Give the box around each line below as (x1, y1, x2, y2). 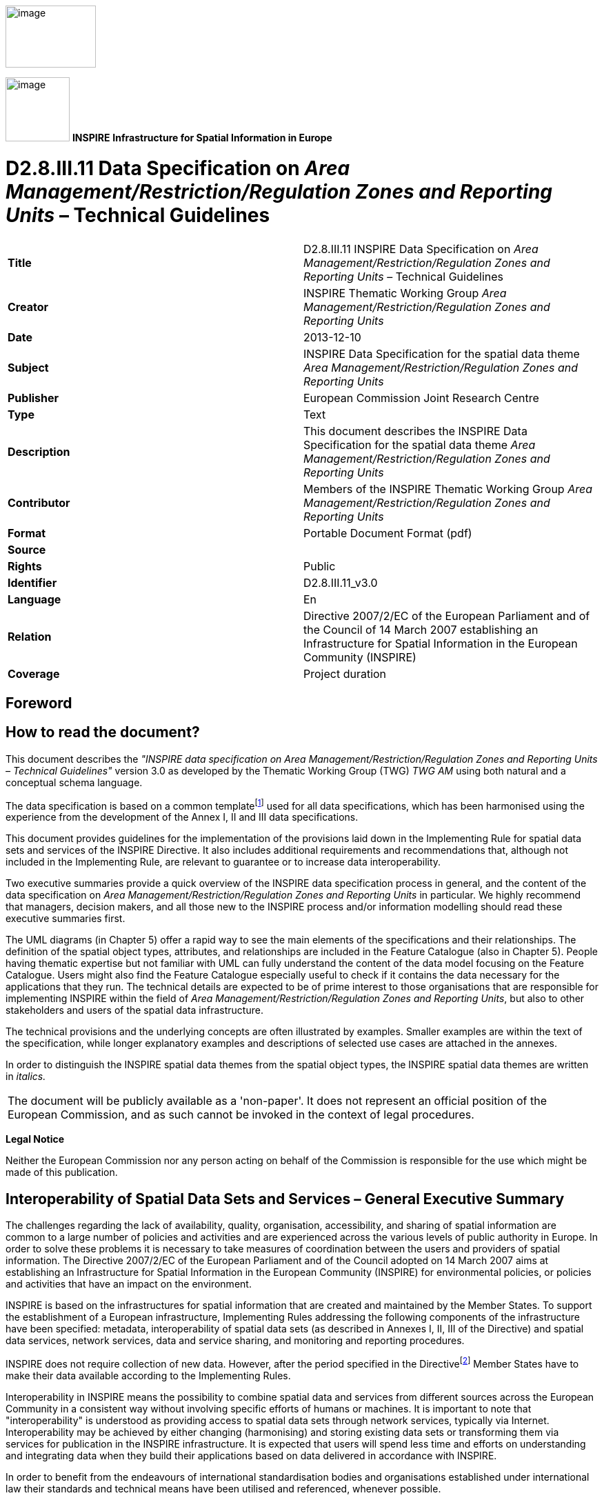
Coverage (8, 666, 60, 681)
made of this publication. (6, 1166, 118, 1179)
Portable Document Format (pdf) (303, 526, 472, 540)
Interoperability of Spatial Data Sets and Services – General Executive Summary (6, 1190, 565, 1208)
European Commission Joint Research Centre (303, 390, 539, 405)
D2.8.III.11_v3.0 (303, 575, 378, 590)
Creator (8, 299, 48, 314)
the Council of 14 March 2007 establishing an (303, 622, 538, 637)
